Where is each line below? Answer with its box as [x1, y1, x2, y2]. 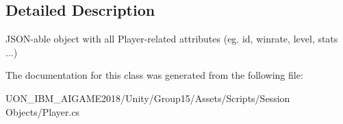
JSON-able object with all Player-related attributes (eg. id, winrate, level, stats [5, 32, 338, 46]
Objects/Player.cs [5, 104, 80, 119]
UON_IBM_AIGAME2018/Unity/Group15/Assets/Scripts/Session [5, 90, 290, 105]
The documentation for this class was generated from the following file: [5, 68, 303, 82]
